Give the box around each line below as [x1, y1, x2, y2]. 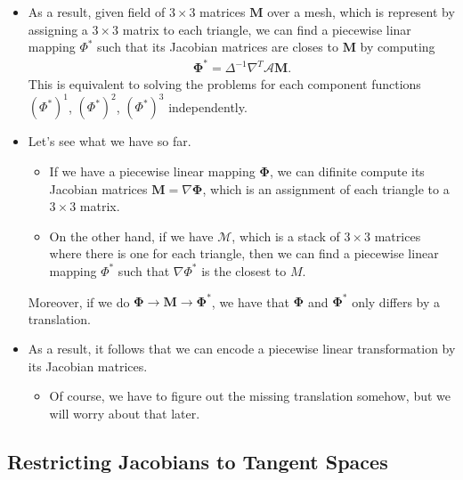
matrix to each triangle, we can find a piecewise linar [122, 20, 411, 38]
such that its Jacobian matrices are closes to [97, 37, 338, 56]
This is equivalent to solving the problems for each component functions [28, 75, 421, 94]
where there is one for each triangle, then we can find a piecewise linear [49, 244, 439, 263]
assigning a [28, 20, 88, 38]
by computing [360, 37, 435, 56]
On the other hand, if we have [49, 226, 214, 245]
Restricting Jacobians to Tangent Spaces [7, 448, 388, 476]
